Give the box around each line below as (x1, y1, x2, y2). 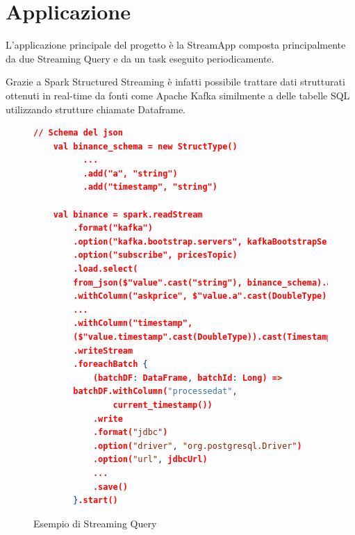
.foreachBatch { (73, 359, 148, 370)
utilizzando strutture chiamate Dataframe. (6, 101, 186, 116)
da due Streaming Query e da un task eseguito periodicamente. (6, 51, 274, 65)
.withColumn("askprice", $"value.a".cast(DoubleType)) (73, 291, 332, 302)
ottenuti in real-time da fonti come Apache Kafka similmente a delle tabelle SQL (6, 88, 350, 102)
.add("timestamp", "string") (83, 182, 217, 192)
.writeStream (73, 345, 133, 356)
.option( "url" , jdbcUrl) (92, 454, 208, 465)
